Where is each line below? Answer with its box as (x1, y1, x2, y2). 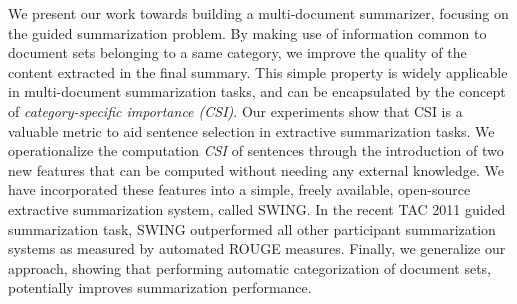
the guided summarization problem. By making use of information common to (8, 22, 487, 43)
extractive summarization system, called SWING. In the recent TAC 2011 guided (8, 198, 506, 219)
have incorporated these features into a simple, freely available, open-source (8, 179, 471, 200)
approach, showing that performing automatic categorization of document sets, (8, 257, 492, 278)
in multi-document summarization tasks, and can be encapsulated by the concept (8, 81, 506, 102)
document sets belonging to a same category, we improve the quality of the (8, 42, 467, 63)
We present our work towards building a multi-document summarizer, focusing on (8, 3, 509, 23)
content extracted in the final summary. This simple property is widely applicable (8, 61, 508, 82)
